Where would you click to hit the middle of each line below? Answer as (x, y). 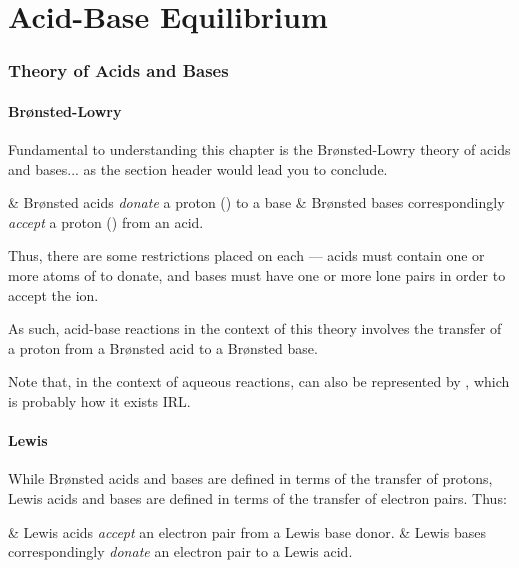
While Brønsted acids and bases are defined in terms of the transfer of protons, (250, 478)
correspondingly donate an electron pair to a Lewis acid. (180, 551)
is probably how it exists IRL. (99, 400)
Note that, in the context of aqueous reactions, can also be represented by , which (259, 381)
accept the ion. (53, 294)
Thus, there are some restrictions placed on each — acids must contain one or (246, 255)
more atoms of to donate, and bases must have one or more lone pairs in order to (257, 274)
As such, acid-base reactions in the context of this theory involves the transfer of (255, 328)
